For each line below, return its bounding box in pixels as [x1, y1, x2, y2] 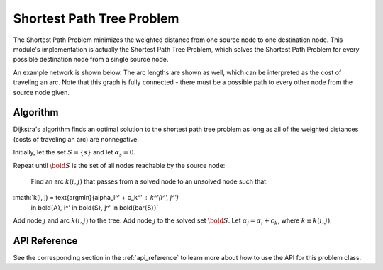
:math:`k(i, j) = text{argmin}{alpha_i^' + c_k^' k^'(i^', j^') [13, 193, 179, 202]
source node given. [13, 88, 70, 96]
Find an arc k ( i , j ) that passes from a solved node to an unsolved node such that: [30, 177, 269, 186]
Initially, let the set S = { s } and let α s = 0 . [13, 148, 136, 158]
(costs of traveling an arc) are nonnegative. [13, 135, 140, 143]
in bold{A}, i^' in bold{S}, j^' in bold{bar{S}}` [30, 203, 159, 212]
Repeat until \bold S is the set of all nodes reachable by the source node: [13, 161, 226, 169]
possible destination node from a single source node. [13, 55, 169, 64]
